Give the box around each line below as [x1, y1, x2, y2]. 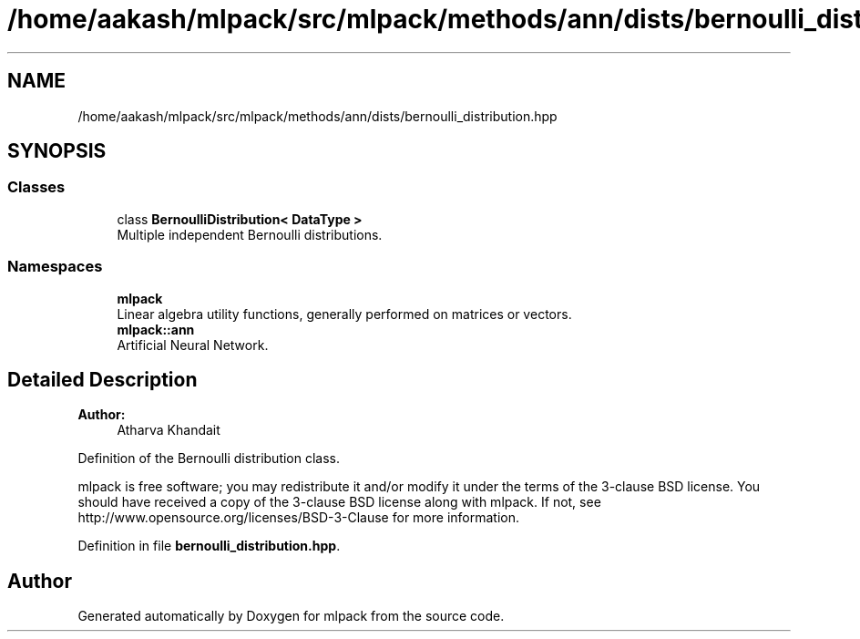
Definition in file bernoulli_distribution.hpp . [77, 538, 341, 554]
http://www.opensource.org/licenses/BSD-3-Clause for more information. [77, 510, 519, 526]
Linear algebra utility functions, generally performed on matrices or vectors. [117, 305, 572, 322]
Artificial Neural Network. [117, 336, 269, 353]
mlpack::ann [117, 321, 195, 337]
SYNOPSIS [7, 139, 107, 163]
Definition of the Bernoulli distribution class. [77, 450, 341, 467]
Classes [7, 178, 66, 197]
